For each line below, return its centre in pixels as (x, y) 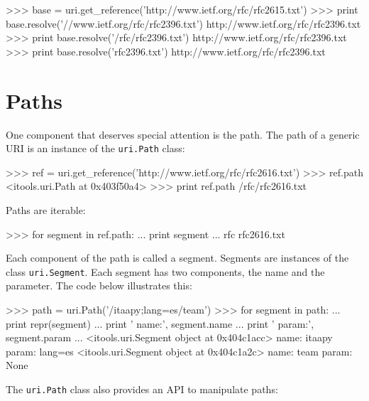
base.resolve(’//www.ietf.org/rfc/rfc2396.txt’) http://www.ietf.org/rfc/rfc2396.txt (183, 23)
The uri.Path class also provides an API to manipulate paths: (142, 389)
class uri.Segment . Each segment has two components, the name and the (165, 271)
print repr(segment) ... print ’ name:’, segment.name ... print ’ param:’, (160, 323)
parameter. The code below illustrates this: (99, 285)
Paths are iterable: (46, 209)
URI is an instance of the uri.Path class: (95, 148)
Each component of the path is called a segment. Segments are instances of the (177, 258)
